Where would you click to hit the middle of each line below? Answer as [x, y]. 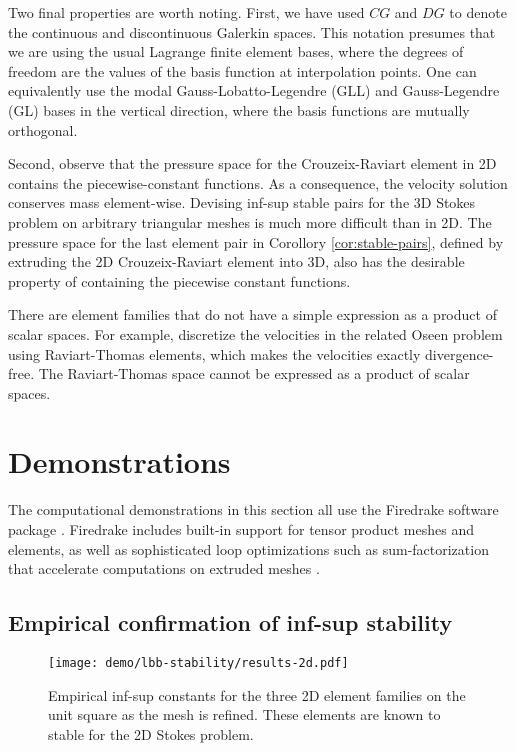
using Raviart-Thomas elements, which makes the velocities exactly [214, 353]
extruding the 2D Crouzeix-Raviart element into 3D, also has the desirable [236, 261]
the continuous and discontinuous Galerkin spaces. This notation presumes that [252, 31]
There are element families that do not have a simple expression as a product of [252, 314]
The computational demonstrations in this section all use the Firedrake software [253, 509]
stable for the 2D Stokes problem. [151, 733]
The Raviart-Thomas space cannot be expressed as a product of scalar [254, 373]
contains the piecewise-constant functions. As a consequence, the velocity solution [258, 182]
